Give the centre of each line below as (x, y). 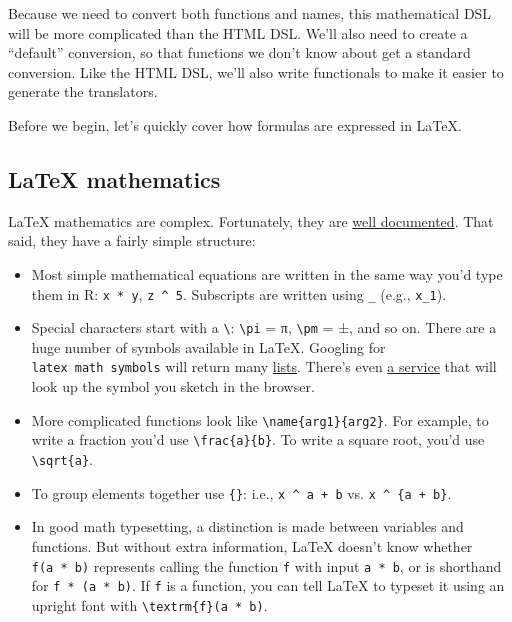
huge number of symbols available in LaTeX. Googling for (208, 346)
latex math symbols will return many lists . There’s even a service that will (264, 366)
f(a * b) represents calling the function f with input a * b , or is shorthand (266, 565)
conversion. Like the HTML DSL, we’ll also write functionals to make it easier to (256, 71)
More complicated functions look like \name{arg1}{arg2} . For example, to (260, 419)
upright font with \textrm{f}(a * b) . (149, 604)
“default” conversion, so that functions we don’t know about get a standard (239, 52)
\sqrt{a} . (62, 459)
